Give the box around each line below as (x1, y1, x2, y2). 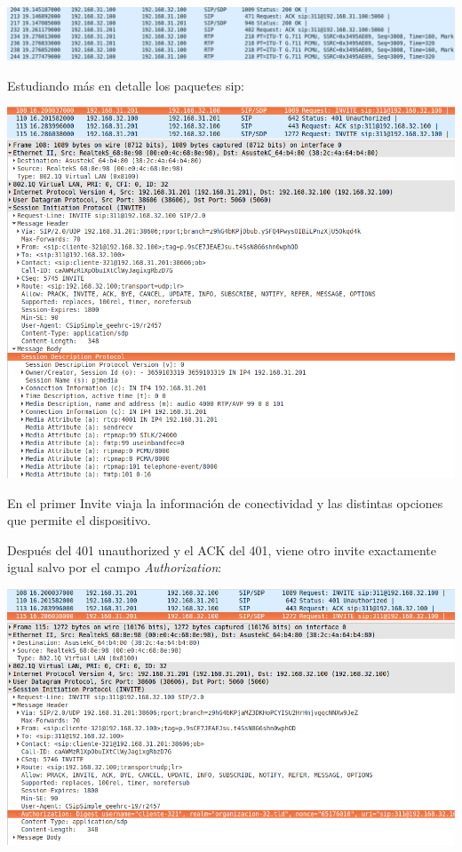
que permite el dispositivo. (7, 511, 151, 530)
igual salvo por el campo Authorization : (7, 558, 222, 577)
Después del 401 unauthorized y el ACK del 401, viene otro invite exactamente (7, 540, 436, 559)
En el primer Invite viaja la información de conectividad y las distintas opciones (7, 493, 443, 512)
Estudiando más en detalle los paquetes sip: (7, 76, 244, 94)
